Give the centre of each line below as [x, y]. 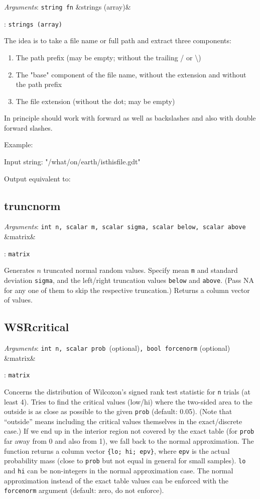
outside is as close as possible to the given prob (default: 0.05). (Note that [118, 411]
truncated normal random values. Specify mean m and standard [141, 270]
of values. [18, 300]
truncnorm [32, 205]
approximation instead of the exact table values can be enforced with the [116, 480]
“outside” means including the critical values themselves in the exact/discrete [123, 421]
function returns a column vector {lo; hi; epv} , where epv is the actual [117, 451]
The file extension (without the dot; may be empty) [95, 101]
